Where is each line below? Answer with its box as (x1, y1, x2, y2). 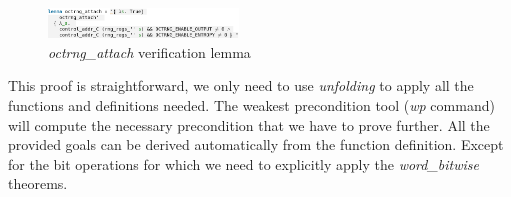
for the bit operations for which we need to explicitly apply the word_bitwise (8, 153, 480, 174)
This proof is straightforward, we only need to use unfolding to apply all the (8, 75, 474, 96)
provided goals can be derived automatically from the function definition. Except (8, 134, 504, 155)
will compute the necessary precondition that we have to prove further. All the (8, 114, 490, 135)
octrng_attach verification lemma (48, 41, 251, 62)
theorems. (8, 173, 68, 194)
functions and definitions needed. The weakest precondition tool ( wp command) (8, 95, 495, 116)
